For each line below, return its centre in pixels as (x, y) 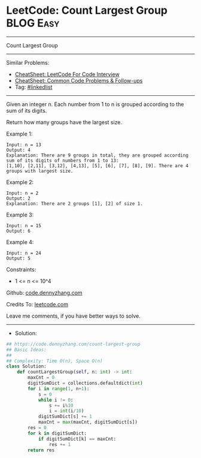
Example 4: (20, 242)
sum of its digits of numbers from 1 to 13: (63, 160)
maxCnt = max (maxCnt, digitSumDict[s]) (88, 422)
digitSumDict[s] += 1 (65, 417)
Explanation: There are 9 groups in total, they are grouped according (97, 155)
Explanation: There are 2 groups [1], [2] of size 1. (75, 204)
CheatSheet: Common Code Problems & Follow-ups (79, 80)
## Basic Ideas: (26, 349)
